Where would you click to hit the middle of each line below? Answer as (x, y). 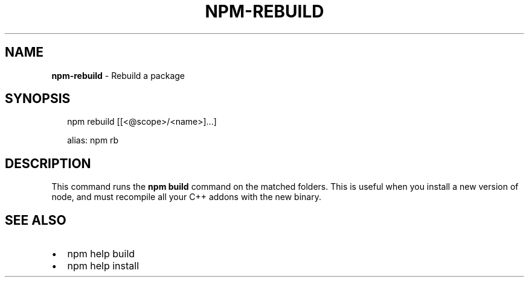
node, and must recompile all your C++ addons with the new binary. (186, 197)
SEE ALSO (36, 220)
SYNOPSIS (38, 99)
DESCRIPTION (48, 163)
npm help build (101, 254)
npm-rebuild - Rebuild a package (118, 75)
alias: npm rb (93, 140)
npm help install (103, 266)
